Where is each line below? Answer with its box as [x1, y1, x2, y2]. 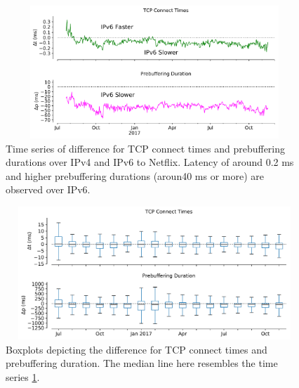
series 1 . [6, 369, 40, 384]
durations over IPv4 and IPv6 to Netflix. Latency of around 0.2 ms [6, 155, 294, 169]
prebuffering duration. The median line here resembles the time [6, 356, 278, 370]
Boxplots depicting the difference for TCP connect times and [6, 342, 267, 356]
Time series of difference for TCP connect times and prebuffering [6, 141, 286, 155]
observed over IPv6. [6, 182, 91, 197]
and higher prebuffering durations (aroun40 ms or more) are [6, 168, 265, 183]
